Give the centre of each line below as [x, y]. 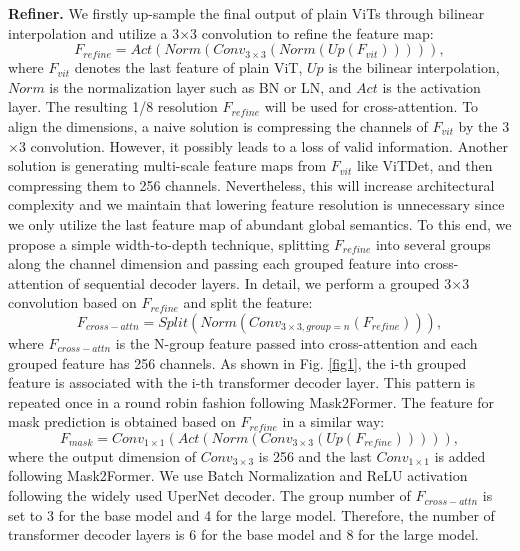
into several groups [433, 243]
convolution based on [72, 302]
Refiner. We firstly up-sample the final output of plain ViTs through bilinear [246, 13]
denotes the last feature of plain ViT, [188, 67]
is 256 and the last [315, 455]
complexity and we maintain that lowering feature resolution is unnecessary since [256, 204]
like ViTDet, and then [424, 165]
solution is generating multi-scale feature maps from [167, 165]
